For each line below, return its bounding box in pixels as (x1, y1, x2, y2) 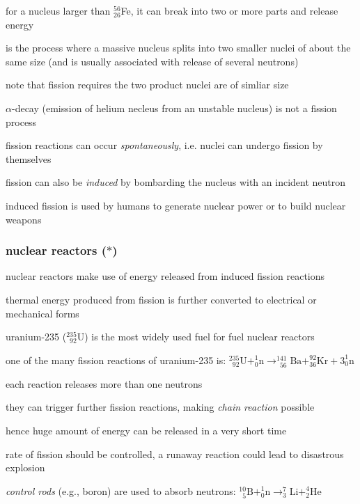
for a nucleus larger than (6, 3, 111, 17)
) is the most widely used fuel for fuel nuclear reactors (84, 329, 315, 344)
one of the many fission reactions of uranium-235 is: (6, 352, 226, 367)
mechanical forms (6, 306, 79, 320)
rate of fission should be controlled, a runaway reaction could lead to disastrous (6, 446, 344, 461)
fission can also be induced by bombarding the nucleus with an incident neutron (6, 175, 346, 189)
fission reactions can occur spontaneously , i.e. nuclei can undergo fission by (6, 138, 323, 152)
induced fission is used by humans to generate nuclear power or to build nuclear (6, 198, 346, 212)
